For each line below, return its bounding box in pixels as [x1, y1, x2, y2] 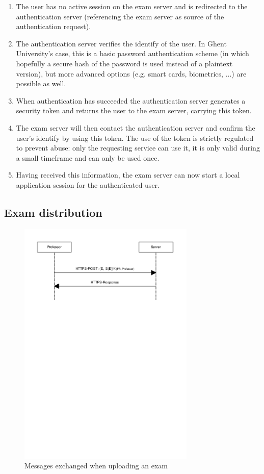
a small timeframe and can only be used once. [16, 152, 160, 163]
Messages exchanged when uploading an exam [24, 460, 168, 471]
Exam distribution [4, 204, 102, 220]
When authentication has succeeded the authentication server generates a [16, 95, 246, 106]
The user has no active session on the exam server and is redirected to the [16, 1, 248, 11]
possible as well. [16, 78, 66, 89]
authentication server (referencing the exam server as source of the [16, 11, 224, 21]
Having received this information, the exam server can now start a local [16, 169, 240, 180]
